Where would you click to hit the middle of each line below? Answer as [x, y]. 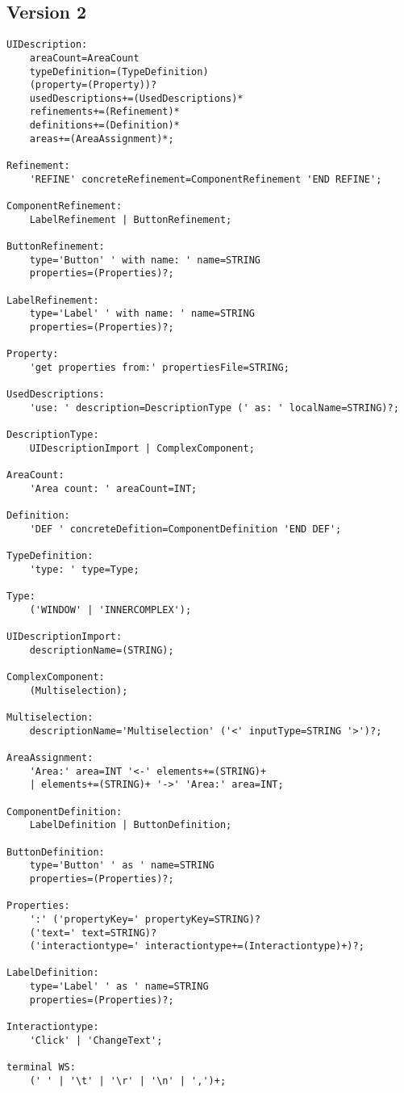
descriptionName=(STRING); [102, 650]
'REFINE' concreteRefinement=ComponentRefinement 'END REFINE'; [206, 179]
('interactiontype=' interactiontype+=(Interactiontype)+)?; [197, 946]
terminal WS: [41, 1068]
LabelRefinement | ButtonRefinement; [131, 219]
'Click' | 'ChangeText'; [96, 1040]
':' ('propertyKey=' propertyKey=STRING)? [145, 919]
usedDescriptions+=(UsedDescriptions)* [136, 98]
